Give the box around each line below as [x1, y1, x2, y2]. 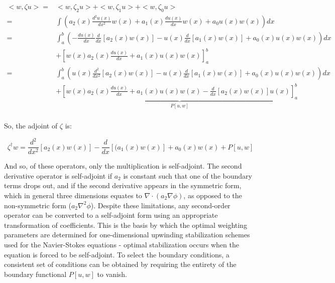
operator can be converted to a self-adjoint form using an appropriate [4, 210, 218, 220]
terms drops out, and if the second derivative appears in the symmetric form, [4, 180, 242, 191]
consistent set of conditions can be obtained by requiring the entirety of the [4, 259, 237, 269]
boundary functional [4, 268, 67, 279]
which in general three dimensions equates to [4, 190, 142, 200]
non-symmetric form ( [4, 200, 71, 210]
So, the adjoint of [4, 120, 58, 131]
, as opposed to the [183, 190, 242, 200]
